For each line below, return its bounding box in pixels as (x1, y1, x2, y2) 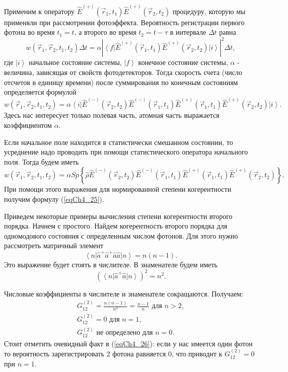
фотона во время (4, 27, 55, 37)
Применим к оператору (4, 6, 75, 16)
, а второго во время (74, 27, 136, 37)
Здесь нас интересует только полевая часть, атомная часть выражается (4, 110, 220, 120)
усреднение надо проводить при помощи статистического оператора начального (4, 146, 248, 157)
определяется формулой (4, 87, 77, 97)
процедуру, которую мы (172, 6, 246, 16)
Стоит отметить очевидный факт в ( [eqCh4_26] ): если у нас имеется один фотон (4, 338, 253, 348)
